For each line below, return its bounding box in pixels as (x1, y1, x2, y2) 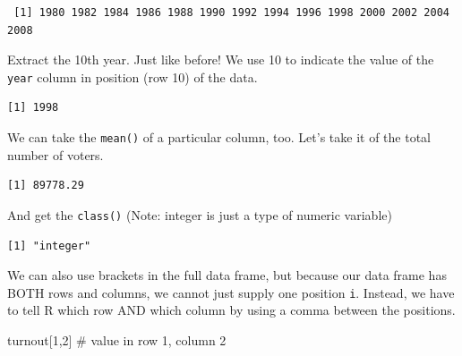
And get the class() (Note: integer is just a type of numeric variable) (7, 205, 392, 224)
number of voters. (7, 145, 104, 164)
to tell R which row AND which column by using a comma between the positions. (7, 301, 456, 319)
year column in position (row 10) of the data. (7, 67, 258, 86)
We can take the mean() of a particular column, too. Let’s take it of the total (7, 128, 432, 147)
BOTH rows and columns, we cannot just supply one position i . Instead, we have (7, 283, 455, 301)
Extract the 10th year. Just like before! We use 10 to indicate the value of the (7, 50, 434, 69)
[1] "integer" (7, 239, 91, 252)
